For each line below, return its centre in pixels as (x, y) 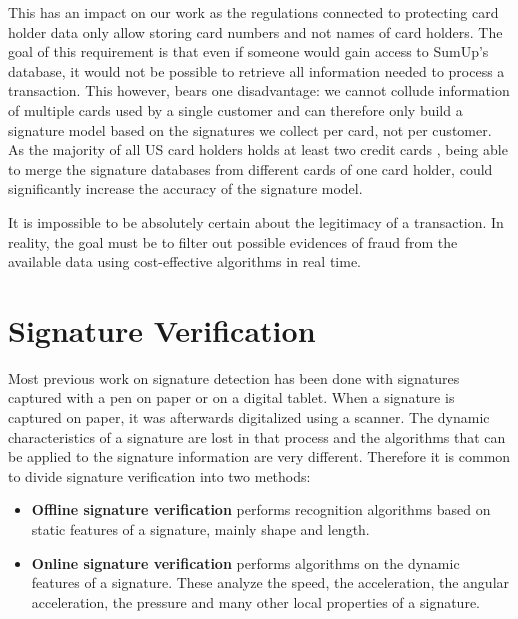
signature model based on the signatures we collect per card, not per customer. (250, 129)
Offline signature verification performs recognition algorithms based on (261, 509)
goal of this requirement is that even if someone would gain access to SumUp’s (248, 51)
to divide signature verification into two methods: (159, 475)
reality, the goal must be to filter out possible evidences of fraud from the (233, 241)
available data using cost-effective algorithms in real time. (184, 261)
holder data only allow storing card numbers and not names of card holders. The (255, 31)
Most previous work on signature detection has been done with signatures (234, 377)
